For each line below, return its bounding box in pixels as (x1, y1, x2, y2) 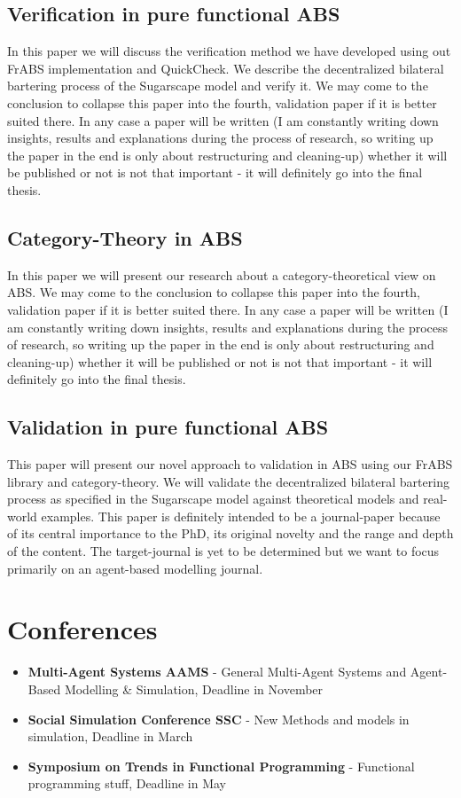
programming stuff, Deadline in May (27, 774, 226, 793)
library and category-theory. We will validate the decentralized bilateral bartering (7, 472, 449, 490)
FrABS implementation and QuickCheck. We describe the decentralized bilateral (7, 59, 444, 77)
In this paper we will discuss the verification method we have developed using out (7, 42, 451, 60)
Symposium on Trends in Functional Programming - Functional (27, 756, 415, 775)
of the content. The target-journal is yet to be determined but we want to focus (7, 542, 440, 560)
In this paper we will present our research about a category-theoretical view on (7, 265, 436, 284)
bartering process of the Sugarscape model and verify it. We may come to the (7, 76, 428, 95)
